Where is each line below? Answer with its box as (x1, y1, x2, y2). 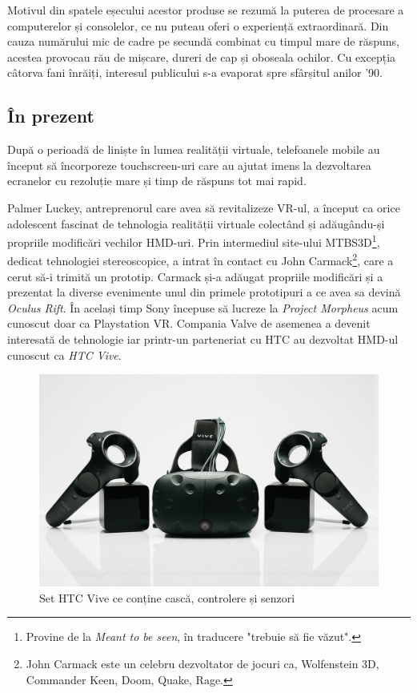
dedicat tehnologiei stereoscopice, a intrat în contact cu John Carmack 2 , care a (7, 250, 394, 269)
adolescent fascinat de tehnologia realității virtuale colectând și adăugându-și (7, 215, 385, 232)
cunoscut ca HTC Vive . (7, 346, 122, 363)
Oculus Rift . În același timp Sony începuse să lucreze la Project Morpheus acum (7, 299, 399, 316)
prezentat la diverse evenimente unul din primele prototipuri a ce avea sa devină (7, 284, 401, 300)
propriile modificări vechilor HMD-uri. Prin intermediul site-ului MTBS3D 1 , (7, 232, 380, 250)
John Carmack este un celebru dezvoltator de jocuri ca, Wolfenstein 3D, (26, 655, 379, 671)
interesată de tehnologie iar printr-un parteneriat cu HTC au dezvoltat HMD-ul (7, 331, 399, 348)
